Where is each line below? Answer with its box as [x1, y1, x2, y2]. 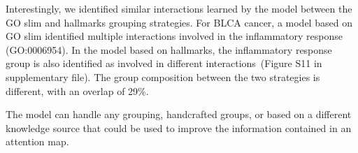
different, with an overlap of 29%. [6, 83, 149, 98]
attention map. [6, 134, 69, 149]
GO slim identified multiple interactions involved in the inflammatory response [6, 29, 343, 43]
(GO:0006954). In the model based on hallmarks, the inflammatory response [6, 42, 332, 57]
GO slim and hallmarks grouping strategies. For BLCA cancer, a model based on [6, 15, 352, 29]
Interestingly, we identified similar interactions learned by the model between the [6, 1, 352, 15]
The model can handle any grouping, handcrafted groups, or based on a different [6, 107, 352, 122]
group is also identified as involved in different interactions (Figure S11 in [6, 56, 322, 71]
